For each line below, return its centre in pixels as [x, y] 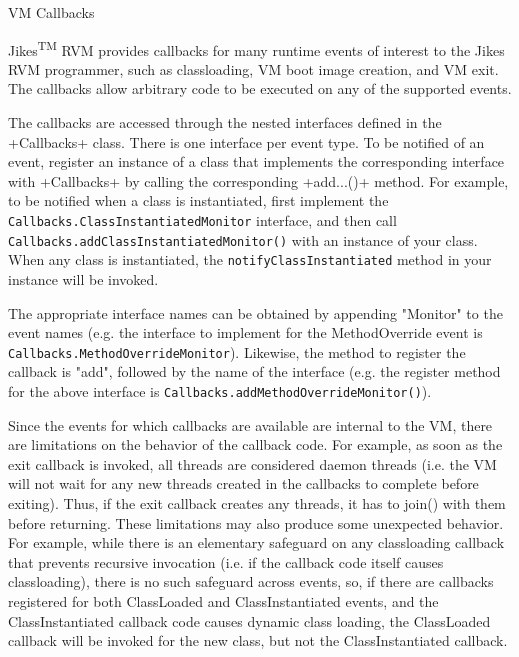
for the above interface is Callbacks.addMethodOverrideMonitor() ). [220, 391]
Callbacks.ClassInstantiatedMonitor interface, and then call [202, 220]
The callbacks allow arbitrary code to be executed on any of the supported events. [260, 88]
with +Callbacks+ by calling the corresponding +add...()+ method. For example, [258, 180]
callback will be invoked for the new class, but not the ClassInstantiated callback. [258, 640]
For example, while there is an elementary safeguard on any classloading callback [256, 542]
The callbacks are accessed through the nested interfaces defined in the [225, 122]
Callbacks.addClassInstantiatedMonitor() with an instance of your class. [243, 239]
